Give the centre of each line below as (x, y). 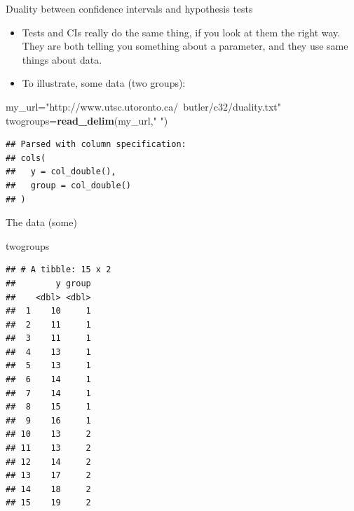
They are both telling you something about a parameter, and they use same (185, 46)
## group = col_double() (68, 185)
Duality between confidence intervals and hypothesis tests (129, 8)
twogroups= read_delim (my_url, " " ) (87, 120)
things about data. (62, 59)
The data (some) (41, 222)
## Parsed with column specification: (96, 145)
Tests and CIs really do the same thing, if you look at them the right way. (181, 32)
